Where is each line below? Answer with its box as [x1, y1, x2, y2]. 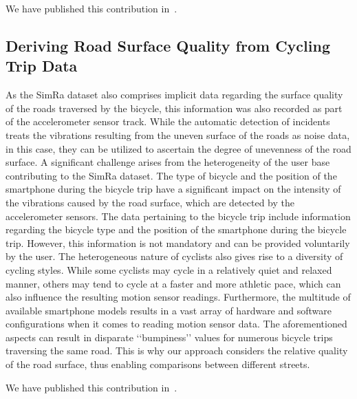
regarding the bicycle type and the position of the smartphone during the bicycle [6, 222, 347, 237]
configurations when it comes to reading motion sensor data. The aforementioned [6, 316, 347, 331]
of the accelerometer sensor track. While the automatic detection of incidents [6, 114, 330, 129]
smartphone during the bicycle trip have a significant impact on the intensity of [6, 182, 341, 196]
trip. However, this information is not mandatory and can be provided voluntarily [6, 235, 350, 250]
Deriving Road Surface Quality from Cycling [6, 34, 330, 56]
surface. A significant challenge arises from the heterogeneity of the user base [6, 155, 330, 169]
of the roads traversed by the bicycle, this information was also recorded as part [6, 100, 343, 115]
